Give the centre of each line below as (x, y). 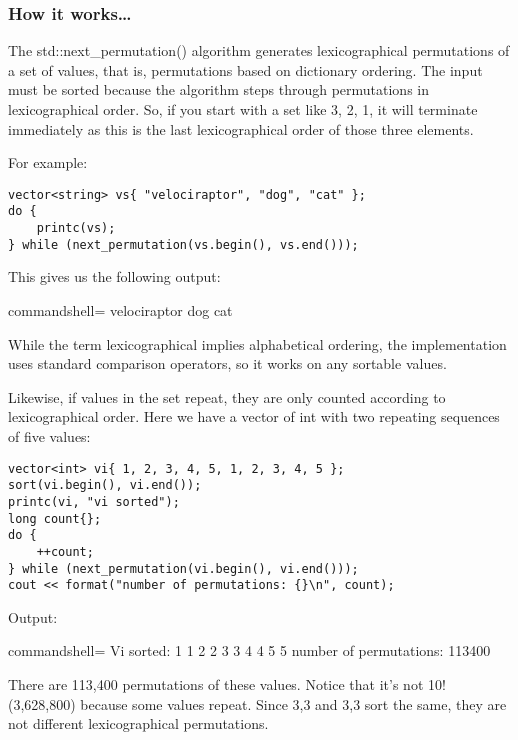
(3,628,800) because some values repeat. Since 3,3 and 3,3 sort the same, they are (257, 703)
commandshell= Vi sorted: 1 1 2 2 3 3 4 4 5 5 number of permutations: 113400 (249, 650)
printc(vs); (76, 228)
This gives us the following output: (114, 276)
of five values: (49, 435)
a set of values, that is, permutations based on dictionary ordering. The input (245, 69)
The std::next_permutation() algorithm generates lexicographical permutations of (259, 50)
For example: (48, 162)
